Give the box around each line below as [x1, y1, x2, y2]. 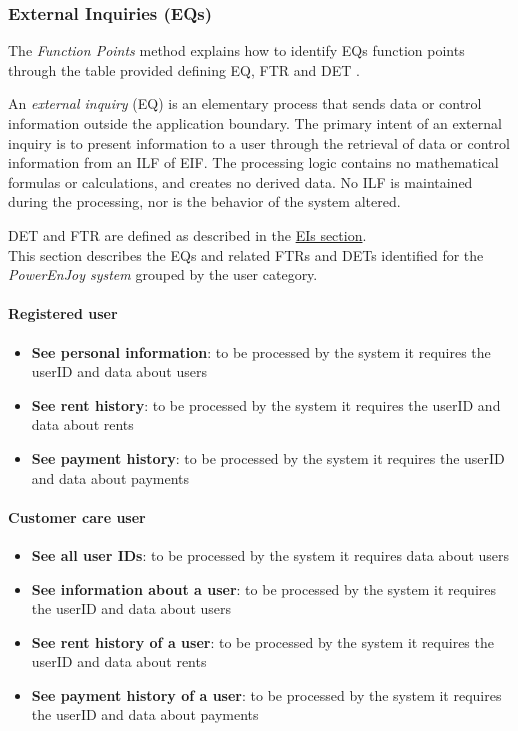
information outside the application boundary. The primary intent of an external [8, 113, 502, 133]
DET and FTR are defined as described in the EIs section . [8, 224, 367, 245]
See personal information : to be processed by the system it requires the [31, 341, 491, 362]
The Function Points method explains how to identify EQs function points [8, 40, 465, 61]
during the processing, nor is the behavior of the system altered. [8, 191, 401, 212]
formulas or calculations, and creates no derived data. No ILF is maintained [8, 171, 473, 192]
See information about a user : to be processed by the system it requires [31, 578, 497, 599]
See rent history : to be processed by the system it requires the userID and [31, 394, 501, 415]
